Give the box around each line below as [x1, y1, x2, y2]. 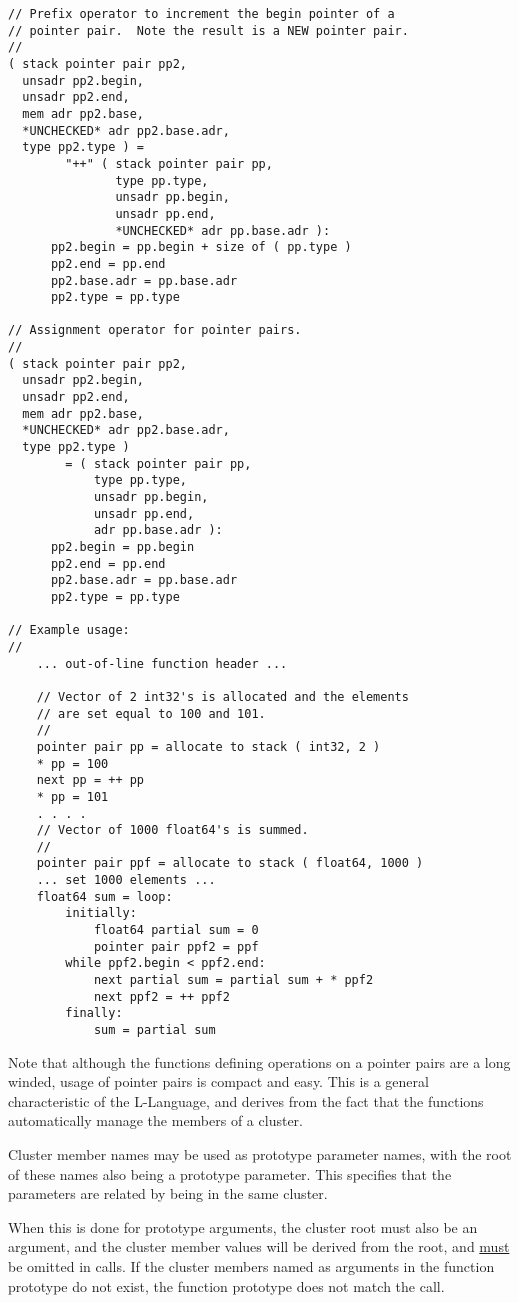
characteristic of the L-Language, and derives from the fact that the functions [8, 1090, 484, 1111]
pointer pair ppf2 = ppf [93, 939, 259, 954]
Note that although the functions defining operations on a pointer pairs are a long [8, 1051, 511, 1072]
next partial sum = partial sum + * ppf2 [93, 973, 374, 988]
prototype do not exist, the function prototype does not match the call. [8, 1275, 445, 1296]
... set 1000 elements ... [36, 873, 216, 888]
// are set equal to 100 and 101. [36, 706, 266, 721]
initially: [65, 906, 137, 921]
